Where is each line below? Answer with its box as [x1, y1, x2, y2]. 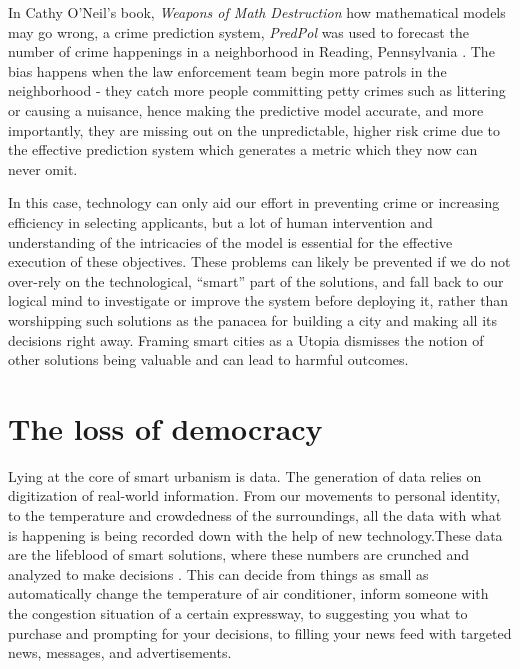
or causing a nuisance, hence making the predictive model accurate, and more [8, 99, 484, 120]
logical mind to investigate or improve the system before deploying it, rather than [8, 290, 509, 311]
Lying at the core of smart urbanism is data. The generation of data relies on [8, 465, 482, 486]
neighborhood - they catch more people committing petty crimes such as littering [8, 80, 506, 101]
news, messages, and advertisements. [8, 642, 232, 663]
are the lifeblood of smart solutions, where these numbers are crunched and [8, 544, 470, 565]
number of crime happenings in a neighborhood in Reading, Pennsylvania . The [8, 41, 495, 62]
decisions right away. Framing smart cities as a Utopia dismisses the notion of [8, 329, 484, 350]
